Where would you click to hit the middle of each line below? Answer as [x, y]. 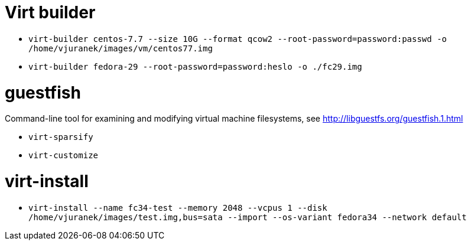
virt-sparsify [61, 137]
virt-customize [64, 156]
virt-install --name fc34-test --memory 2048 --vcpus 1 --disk [178, 208]
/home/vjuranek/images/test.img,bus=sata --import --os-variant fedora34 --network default [248, 217]
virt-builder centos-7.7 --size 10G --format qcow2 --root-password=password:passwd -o [238, 39]
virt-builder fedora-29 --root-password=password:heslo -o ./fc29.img [195, 66]
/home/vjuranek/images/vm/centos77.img [121, 48]
